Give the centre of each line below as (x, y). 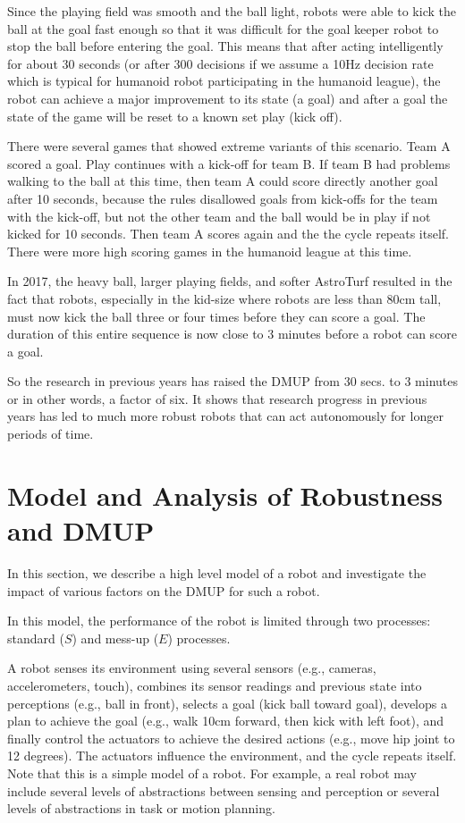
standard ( (36, 638)
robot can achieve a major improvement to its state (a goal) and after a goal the (228, 98)
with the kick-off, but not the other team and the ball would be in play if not (219, 216)
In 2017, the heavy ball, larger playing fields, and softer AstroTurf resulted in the (230, 281)
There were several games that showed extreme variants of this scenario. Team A (229, 146)
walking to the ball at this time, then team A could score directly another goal (223, 181)
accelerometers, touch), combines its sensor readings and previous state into (215, 685)
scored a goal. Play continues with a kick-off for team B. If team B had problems (229, 163)
